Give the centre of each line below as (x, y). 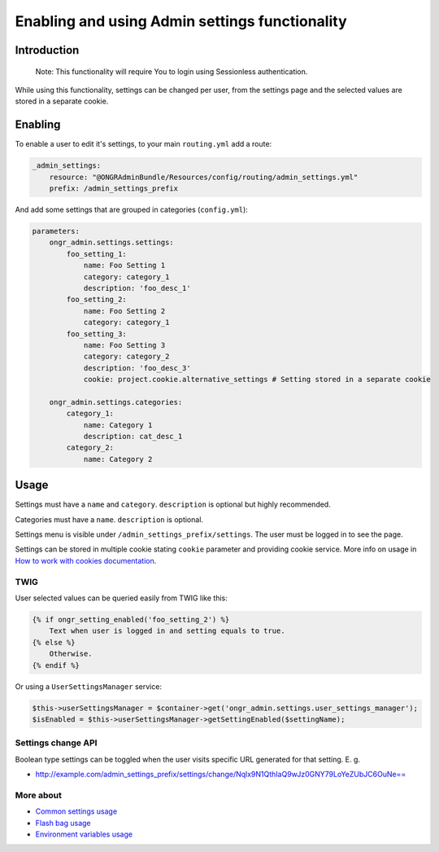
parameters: (56, 231)
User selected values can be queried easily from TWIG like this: (121, 598)
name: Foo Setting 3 (124, 345)
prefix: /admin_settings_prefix (114, 189)
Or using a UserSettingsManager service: (89, 686)
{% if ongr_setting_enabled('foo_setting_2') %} (131, 619)
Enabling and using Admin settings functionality (181, 21)
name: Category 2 (118, 459)
